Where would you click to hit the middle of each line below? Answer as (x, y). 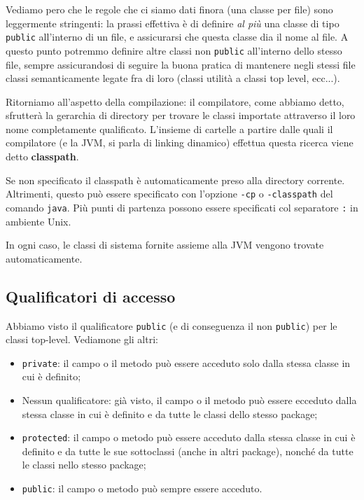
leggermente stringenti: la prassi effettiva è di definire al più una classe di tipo (173, 23)
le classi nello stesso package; (84, 465)
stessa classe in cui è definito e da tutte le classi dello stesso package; (170, 414)
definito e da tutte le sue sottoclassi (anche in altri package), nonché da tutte (188, 451)
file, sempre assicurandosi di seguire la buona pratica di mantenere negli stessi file (181, 64)
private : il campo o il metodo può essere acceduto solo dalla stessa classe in (186, 362)
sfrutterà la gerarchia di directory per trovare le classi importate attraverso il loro (181, 115)
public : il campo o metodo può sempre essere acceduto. (142, 488)
